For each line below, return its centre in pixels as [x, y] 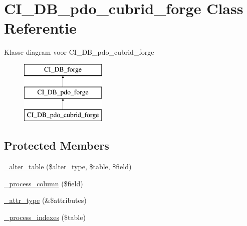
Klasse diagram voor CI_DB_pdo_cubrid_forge [79, 52]
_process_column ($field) [44, 183]
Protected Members [57, 145]
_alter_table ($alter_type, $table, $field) [68, 166]
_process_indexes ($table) [45, 217]
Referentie [40, 28]
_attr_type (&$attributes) [45, 200]
